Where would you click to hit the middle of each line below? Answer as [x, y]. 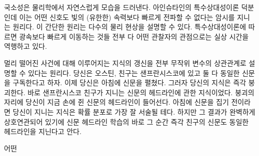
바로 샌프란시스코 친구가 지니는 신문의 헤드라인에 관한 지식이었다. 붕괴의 [141, 92]
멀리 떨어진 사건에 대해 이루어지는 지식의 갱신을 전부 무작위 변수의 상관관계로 [125, 63]
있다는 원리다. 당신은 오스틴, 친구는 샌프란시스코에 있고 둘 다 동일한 [134, 73]
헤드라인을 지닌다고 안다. [43, 131]
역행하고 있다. [25, 46]
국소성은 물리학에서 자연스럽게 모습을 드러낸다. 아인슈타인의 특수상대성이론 [121, 7]
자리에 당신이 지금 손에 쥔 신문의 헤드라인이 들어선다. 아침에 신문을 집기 [116, 102]
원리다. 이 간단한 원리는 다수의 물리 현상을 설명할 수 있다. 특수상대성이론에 [129, 27]
